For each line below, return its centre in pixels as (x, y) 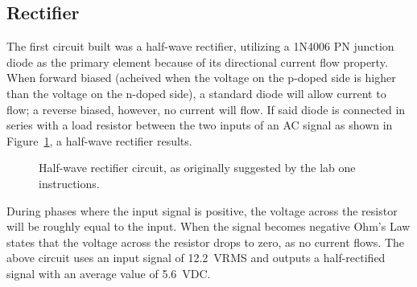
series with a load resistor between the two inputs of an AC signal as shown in (200, 125)
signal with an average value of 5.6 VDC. (109, 273)
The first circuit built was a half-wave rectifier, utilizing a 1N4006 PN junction (200, 46)
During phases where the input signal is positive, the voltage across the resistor (202, 210)
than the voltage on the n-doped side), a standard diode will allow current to (196, 93)
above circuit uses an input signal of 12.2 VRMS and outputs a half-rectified (196, 258)
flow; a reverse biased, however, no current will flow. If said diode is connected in (206, 109)
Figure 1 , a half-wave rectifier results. (99, 140)
